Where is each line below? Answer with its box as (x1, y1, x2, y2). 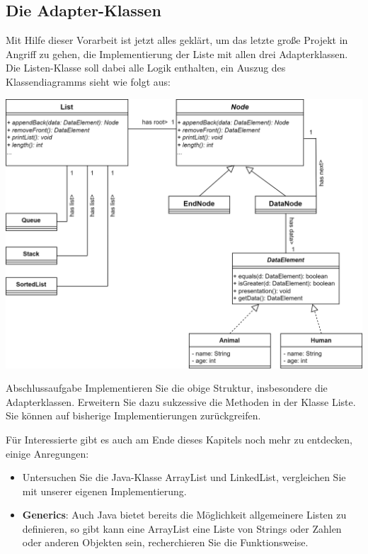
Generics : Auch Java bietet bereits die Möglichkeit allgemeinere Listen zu (22, 507, 347, 522)
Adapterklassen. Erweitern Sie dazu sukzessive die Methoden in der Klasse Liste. (6, 394, 356, 409)
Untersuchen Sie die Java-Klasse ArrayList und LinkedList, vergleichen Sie (22, 470, 346, 485)
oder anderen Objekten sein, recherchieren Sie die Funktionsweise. (22, 535, 309, 550)
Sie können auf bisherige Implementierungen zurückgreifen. (6, 408, 261, 423)
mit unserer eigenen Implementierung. (22, 483, 187, 498)
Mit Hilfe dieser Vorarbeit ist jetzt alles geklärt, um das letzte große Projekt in (6, 33, 348, 47)
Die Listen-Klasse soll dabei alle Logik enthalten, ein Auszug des (6, 60, 286, 75)
